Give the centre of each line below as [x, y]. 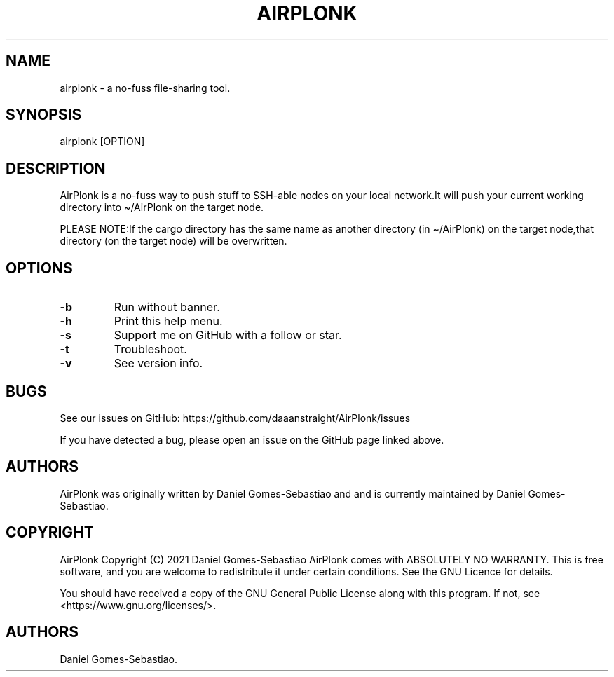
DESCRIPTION [56, 168]
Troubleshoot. [150, 349]
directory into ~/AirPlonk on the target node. [162, 207]
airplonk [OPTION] [102, 142]
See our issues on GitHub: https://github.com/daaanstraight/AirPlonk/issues [235, 418]
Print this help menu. [168, 321]
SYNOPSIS [44, 115]
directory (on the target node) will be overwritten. [173, 241]
